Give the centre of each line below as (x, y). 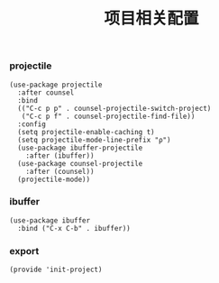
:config (32, 124)
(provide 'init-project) (56, 270)
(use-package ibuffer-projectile (80, 148)
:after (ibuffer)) (60, 155)
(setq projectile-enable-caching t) (86, 132)
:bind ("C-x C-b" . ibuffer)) (74, 228)
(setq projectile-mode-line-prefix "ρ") (94, 140)
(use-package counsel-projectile (80, 163)
